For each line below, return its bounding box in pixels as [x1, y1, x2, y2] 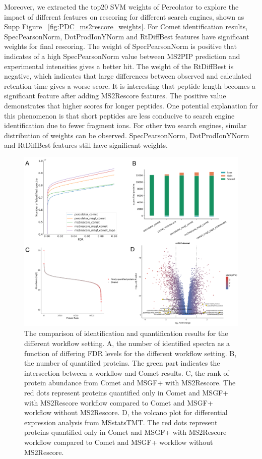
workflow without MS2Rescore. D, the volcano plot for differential [24, 407, 228, 418]
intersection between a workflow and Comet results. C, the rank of [24, 367, 229, 378]
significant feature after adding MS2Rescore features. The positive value [4, 90, 226, 101]
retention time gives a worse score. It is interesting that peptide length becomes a [4, 80, 256, 91]
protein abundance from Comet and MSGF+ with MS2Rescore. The [24, 377, 236, 388]
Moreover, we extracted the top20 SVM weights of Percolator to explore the [4, 2, 239, 12]
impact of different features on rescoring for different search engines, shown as [4, 11, 244, 22]
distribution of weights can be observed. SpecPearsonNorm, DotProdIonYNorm [4, 130, 249, 140]
